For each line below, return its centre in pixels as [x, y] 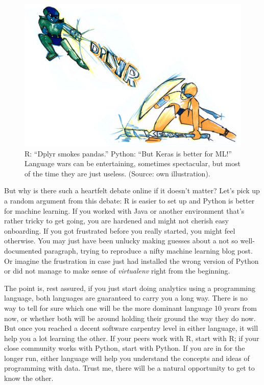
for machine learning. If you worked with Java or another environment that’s [124, 210]
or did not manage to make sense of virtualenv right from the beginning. [117, 271]
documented [23, 250]
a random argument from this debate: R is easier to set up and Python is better [129, 200]
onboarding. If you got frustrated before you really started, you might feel [120, 230]
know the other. [29, 378]
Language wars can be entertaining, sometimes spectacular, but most [133, 163]
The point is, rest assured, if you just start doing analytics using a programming [130, 288]
